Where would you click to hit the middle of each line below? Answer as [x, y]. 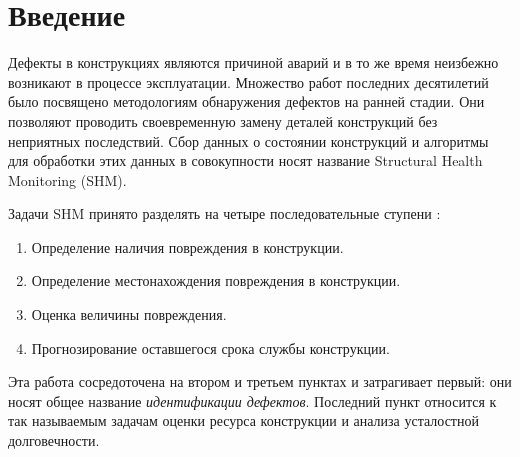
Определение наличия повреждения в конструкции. [187, 246]
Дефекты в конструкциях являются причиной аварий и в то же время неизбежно [253, 62]
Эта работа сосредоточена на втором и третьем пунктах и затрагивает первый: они [260, 381]
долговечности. [54, 440]
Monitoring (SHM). [67, 179]
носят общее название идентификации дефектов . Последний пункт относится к [252, 400]
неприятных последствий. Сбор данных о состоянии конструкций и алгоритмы [248, 140]
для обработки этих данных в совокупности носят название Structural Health [245, 160]
